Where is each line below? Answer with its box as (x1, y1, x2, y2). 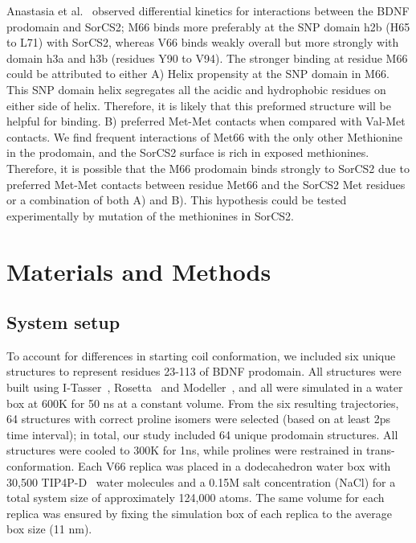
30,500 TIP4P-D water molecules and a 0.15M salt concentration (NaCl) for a (6, 473, 396, 490)
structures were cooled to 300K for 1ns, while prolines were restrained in (6, 442, 363, 459)
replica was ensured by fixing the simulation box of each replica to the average (6, 504, 392, 521)
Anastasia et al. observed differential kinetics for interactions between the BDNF (6, 2, 410, 19)
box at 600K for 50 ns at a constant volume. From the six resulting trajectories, (6, 394, 399, 411)
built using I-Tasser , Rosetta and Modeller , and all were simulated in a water (6, 379, 403, 396)
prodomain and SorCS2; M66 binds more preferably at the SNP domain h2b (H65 (6, 18, 410, 35)
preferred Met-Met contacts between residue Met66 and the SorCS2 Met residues (6, 175, 406, 192)
